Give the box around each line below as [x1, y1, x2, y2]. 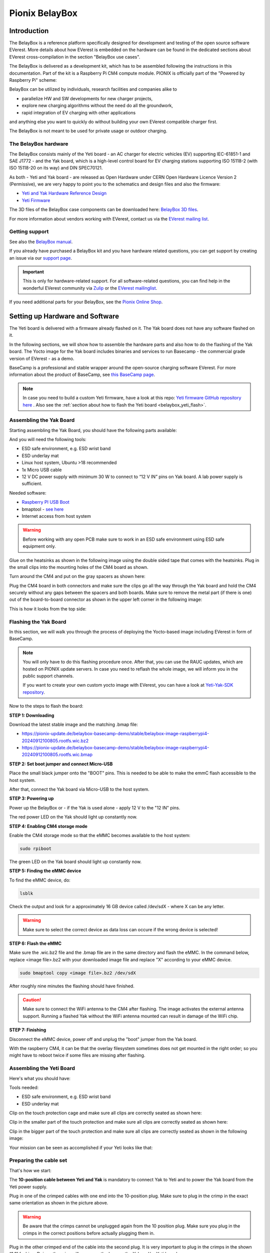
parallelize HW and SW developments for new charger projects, [21, 95, 153, 101]
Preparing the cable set [9, 1157, 67, 1164]
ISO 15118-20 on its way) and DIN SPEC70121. [9, 165, 103, 171]
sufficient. [21, 481, 42, 487]
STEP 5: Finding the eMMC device [9, 868, 81, 874]
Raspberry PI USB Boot [21, 499, 69, 505]
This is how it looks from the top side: [9, 605, 87, 611]
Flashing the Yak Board [9, 618, 66, 625]
